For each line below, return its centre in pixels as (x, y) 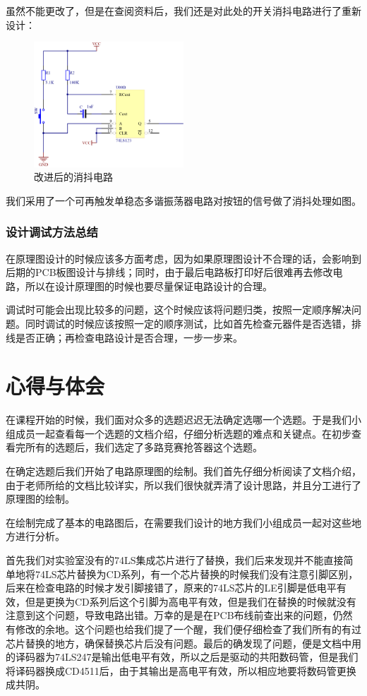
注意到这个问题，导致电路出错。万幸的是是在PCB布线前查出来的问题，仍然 (179, 615)
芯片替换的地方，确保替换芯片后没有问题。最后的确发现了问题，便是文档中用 (183, 643)
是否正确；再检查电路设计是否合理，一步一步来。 (129, 337)
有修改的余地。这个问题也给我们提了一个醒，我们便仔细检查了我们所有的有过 (183, 629)
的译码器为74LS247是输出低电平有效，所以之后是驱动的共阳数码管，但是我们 (182, 657)
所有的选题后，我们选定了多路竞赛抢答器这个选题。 (144, 447)
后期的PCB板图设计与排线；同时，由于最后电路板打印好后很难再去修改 (169, 272)
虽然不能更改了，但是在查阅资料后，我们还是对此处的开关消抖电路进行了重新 (183, 11)
